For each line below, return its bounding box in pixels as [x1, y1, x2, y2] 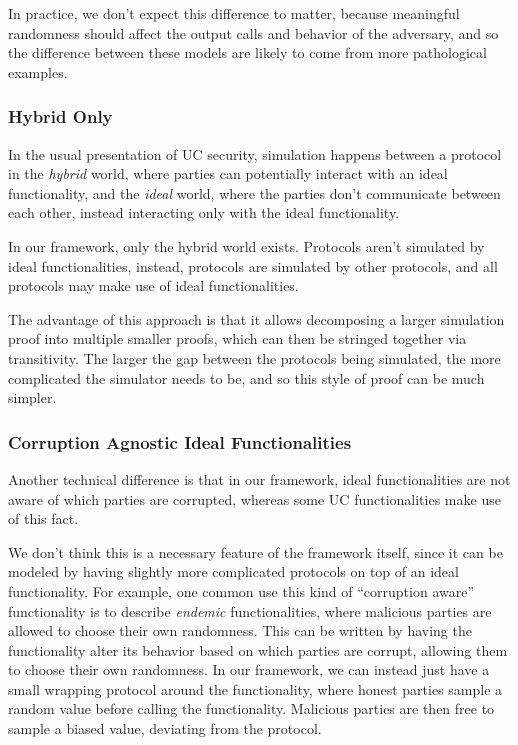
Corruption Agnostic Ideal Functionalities [8, 429, 352, 454]
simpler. [8, 387, 57, 408]
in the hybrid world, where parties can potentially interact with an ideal [8, 163, 448, 184]
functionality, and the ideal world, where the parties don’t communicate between [8, 182, 501, 203]
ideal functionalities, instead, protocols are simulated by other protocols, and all [8, 255, 498, 276]
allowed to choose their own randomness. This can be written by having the [8, 620, 472, 641]
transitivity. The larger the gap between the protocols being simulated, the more [8, 347, 501, 368]
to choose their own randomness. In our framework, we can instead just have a [8, 659, 490, 680]
